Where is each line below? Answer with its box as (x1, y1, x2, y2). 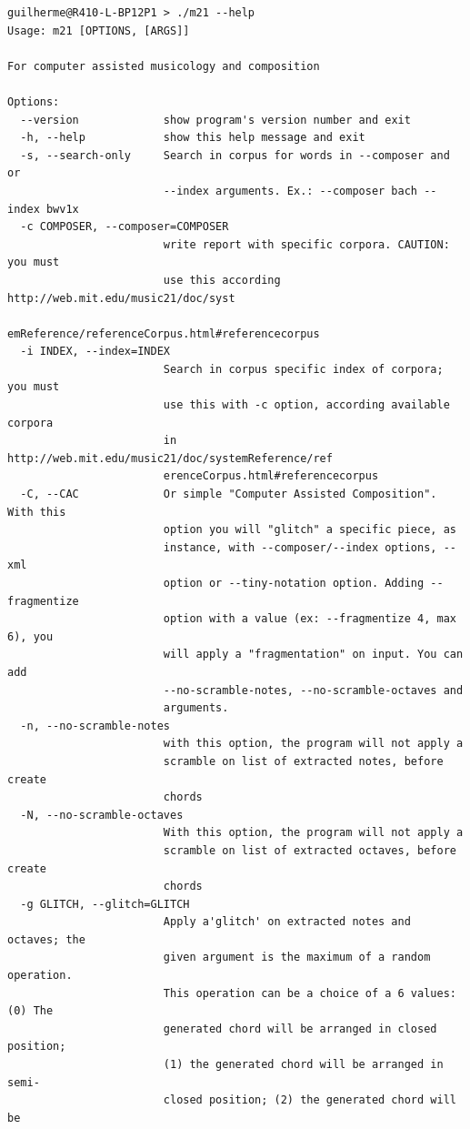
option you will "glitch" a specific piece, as (163, 523, 456, 537)
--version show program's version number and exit (20, 113, 411, 126)
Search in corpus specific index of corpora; (163, 362, 444, 376)
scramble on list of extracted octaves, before (163, 843, 456, 857)
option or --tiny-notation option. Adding (163, 577, 425, 590)
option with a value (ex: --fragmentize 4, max (163, 612, 456, 626)
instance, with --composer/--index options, (163, 540, 437, 554)
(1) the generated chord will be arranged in (163, 1058, 444, 1072)
